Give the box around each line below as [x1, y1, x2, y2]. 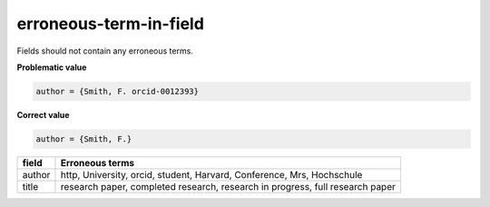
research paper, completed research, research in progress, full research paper [60, 180, 397, 192]
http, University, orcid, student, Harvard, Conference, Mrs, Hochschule [60, 168, 363, 181]
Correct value [16, 109, 70, 120]
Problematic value [16, 62, 87, 73]
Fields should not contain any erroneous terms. [16, 45, 194, 56]
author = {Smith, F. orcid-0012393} [35, 86, 200, 96]
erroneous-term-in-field [16, 14, 204, 34]
